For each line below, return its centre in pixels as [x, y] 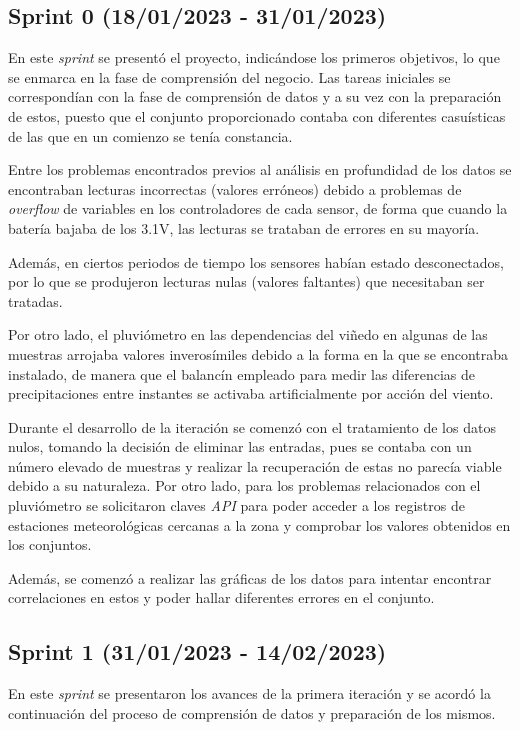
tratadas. [35, 300]
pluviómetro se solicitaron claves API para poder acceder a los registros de [236, 505]
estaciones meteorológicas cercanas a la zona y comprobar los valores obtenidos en [259, 524]
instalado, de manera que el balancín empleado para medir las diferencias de [242, 373]
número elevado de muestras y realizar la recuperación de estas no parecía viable [255, 465]
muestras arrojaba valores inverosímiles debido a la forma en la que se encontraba [258, 353]
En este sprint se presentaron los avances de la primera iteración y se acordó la [249, 693]
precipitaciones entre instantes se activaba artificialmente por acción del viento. [251, 393]
